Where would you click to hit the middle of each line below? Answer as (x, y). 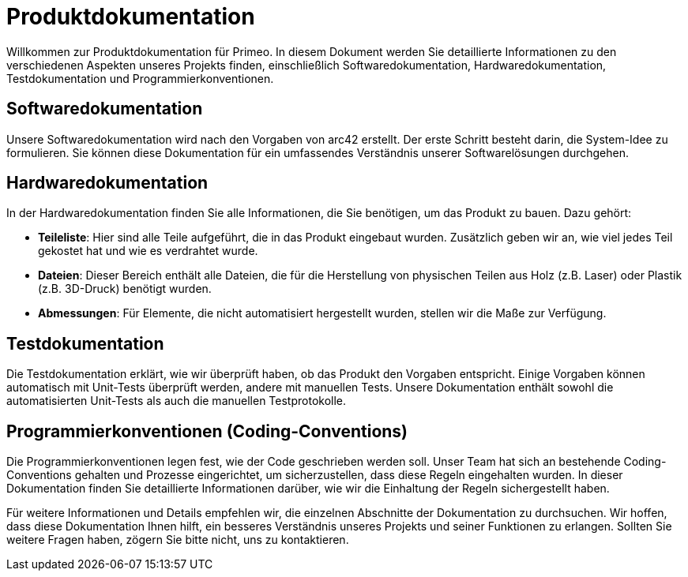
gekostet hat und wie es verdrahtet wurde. (148, 251)
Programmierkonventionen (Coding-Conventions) (207, 431)
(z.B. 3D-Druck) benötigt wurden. (125, 289)
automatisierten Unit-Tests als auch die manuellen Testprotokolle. (177, 401)
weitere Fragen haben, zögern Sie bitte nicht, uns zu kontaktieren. (178, 540)
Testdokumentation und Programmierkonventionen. (140, 78)
